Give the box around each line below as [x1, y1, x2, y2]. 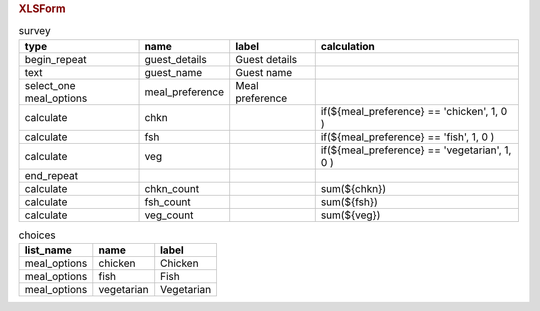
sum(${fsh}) [320, 195, 379, 209]
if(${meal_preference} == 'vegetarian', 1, [320, 143, 512, 157]
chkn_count [144, 181, 200, 195]
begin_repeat [24, 52, 87, 66]
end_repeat [24, 168, 79, 182]
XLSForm [18, 2, 66, 15]
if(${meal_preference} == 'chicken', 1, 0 [320, 104, 508, 118]
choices [18, 228, 56, 242]
